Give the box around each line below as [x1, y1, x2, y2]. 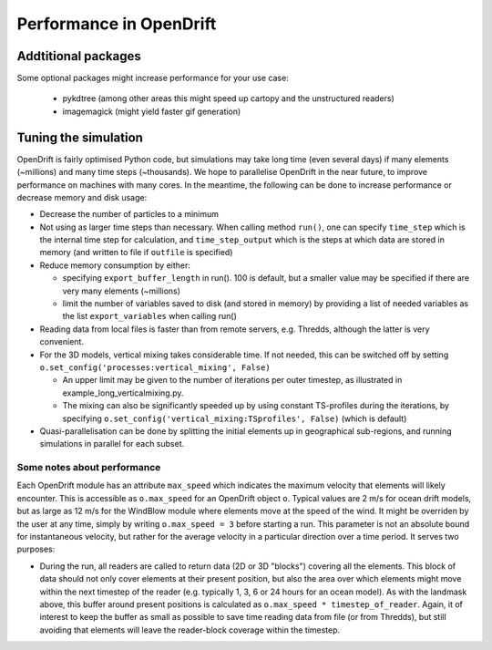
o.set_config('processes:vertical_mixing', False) [39, 363, 271, 373]
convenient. [39, 336, 84, 347]
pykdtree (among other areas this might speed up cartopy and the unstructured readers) [62, 93, 395, 104]
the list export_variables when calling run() [62, 311, 237, 322]
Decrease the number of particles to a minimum [39, 209, 219, 220]
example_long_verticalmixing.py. [62, 387, 184, 398]
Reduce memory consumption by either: [39, 260, 191, 271]
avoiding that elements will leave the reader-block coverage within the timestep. [39, 624, 341, 635]
